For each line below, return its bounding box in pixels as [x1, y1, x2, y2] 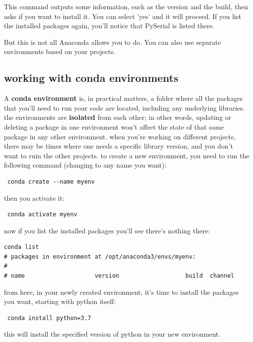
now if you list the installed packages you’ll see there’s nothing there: [4, 225, 210, 235]
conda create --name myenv [7, 178, 95, 185]
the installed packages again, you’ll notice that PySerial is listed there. [4, 20, 214, 31]
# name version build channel [4, 272, 234, 280]
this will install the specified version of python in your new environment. [4, 329, 221, 339]
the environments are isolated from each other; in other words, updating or [4, 112, 232, 122]
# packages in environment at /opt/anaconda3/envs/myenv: [4, 253, 196, 260]
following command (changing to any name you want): [4, 160, 167, 170]
